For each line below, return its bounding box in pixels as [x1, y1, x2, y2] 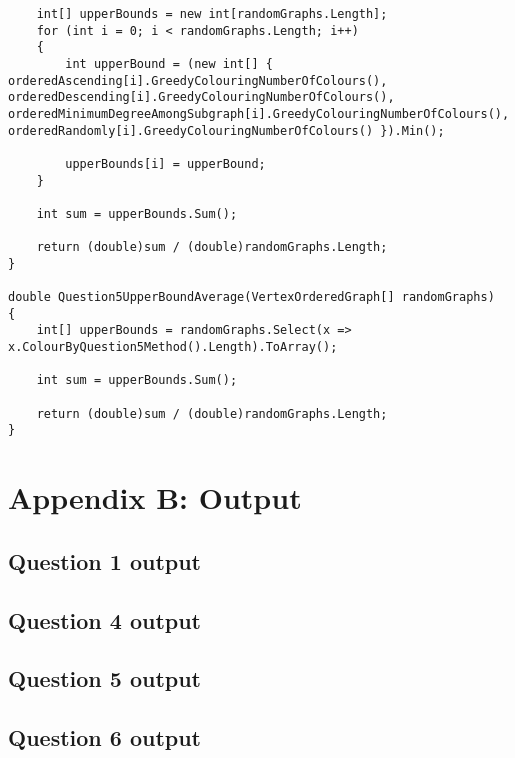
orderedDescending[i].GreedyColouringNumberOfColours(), [8, 90, 395, 105]
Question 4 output [8, 604, 202, 635]
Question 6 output [8, 722, 202, 753]
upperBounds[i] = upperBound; [65, 156, 266, 171]
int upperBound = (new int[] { [65, 56, 273, 71]
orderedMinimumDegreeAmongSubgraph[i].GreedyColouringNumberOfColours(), [8, 106, 510, 121]
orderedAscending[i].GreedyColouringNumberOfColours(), [8, 73, 388, 88]
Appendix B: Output [8, 477, 302, 518]
